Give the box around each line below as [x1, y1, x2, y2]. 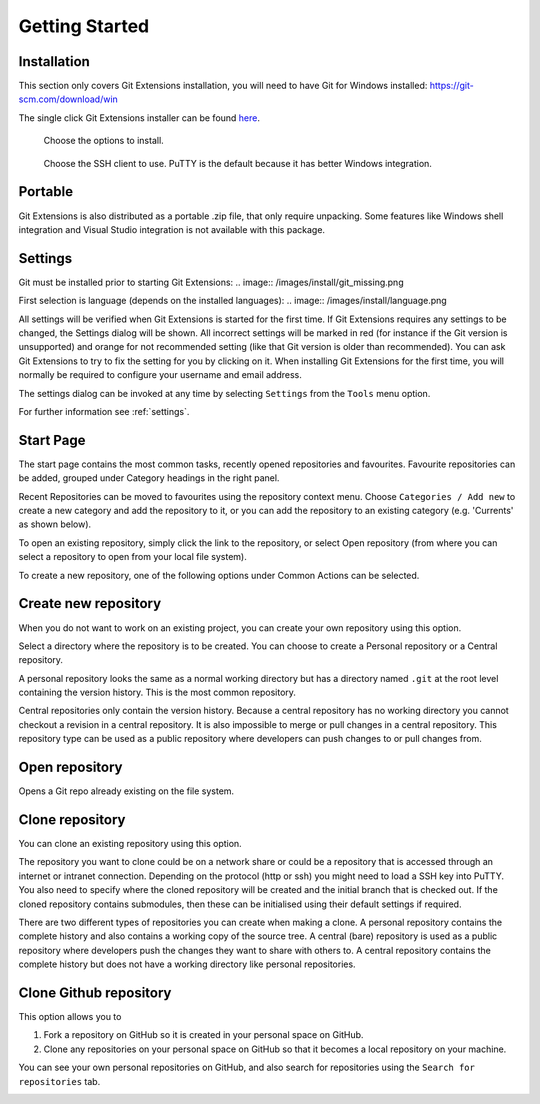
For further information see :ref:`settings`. [18, 405, 190, 417]
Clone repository [18, 811, 126, 828]
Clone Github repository [18, 984, 172, 1001]
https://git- [429, 80, 474, 92]
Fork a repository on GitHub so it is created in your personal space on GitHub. [43, 1029, 364, 1041]
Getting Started [18, 15, 150, 37]
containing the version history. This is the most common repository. [18, 686, 297, 699]
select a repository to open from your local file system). [18, 551, 247, 563]
